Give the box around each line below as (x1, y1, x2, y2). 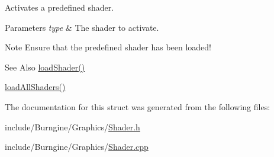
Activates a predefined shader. (5, 1, 114, 13)
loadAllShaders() (5, 81, 66, 93)
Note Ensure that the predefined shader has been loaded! (5, 41, 212, 53)
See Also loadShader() (5, 60, 85, 73)
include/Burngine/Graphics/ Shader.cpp (5, 140, 149, 153)
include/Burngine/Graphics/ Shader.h (5, 120, 140, 133)
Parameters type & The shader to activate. (5, 21, 159, 33)
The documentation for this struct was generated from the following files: (5, 100, 270, 113)
